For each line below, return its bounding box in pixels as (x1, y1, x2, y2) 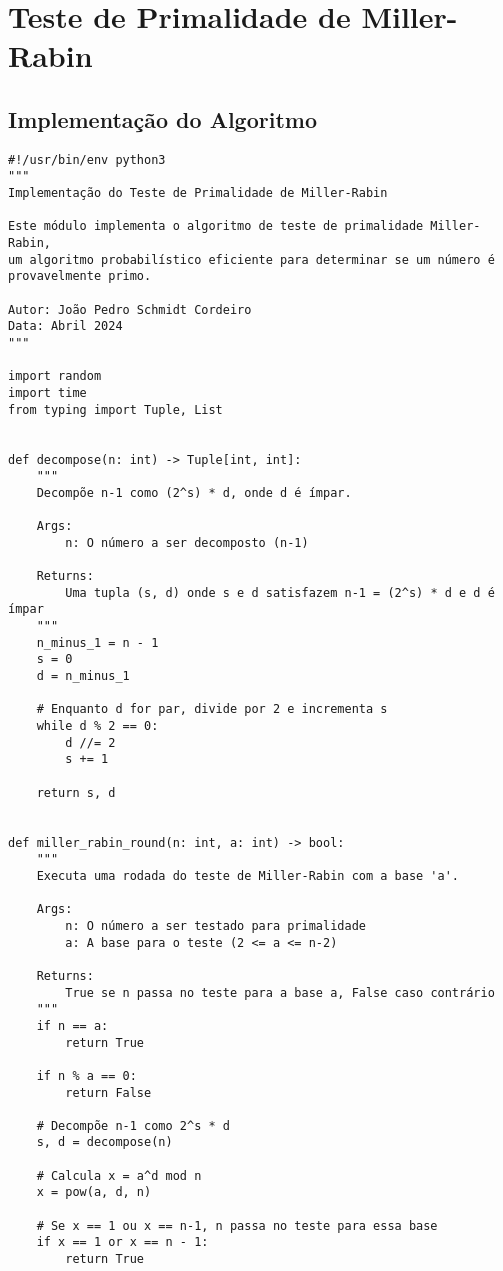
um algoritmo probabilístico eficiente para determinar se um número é (8, 252, 495, 267)
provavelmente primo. (8, 269, 152, 284)
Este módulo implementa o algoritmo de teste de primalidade (8, 219, 424, 234)
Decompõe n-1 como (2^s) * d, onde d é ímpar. (36, 485, 352, 500)
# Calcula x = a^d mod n (36, 1168, 202, 1183)
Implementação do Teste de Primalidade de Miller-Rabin (8, 186, 388, 201)
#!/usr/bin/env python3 (8, 152, 166, 167)
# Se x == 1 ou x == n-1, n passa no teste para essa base (36, 1218, 438, 1233)
